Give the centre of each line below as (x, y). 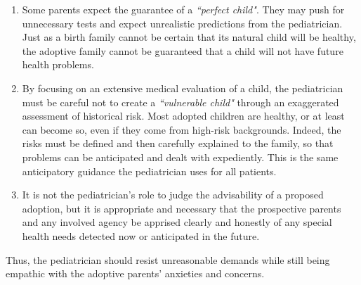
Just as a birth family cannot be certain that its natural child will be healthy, (189, 37)
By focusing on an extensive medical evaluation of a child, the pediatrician (183, 88)
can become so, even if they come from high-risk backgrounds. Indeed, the (182, 129)
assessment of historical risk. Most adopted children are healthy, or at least (183, 116)
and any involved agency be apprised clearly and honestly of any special (177, 222)
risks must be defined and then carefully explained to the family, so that (178, 143)
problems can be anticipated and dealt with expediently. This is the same (180, 157)
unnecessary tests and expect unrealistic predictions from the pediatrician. (182, 23)
